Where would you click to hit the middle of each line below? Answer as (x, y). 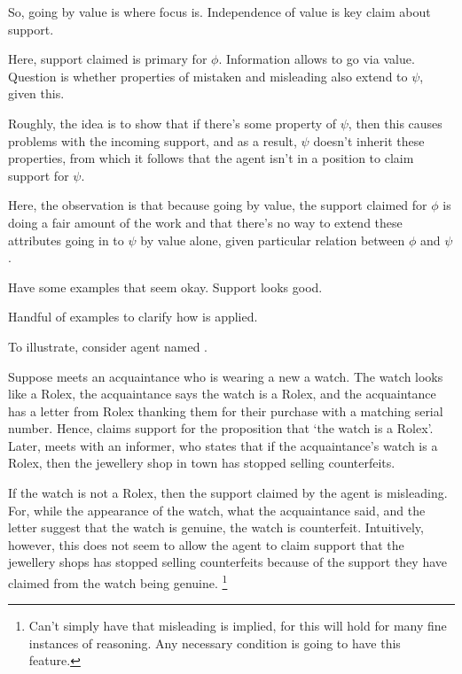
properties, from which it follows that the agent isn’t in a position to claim (211, 158)
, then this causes (395, 123)
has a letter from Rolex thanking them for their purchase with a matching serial (226, 411)
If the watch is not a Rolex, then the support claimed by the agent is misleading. (228, 493)
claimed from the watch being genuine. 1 (118, 581)
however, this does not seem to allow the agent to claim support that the (206, 544)
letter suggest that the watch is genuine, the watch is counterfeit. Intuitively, (216, 527)
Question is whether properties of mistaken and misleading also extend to (208, 76)
